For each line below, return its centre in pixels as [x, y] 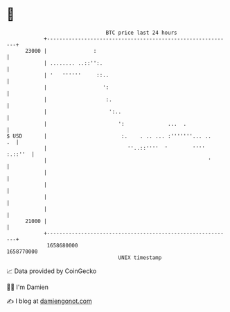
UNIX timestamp [140, 257]
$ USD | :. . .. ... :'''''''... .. [109, 136]
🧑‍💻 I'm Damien [28, 287]
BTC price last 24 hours [141, 33]
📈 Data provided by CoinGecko [52, 271]
